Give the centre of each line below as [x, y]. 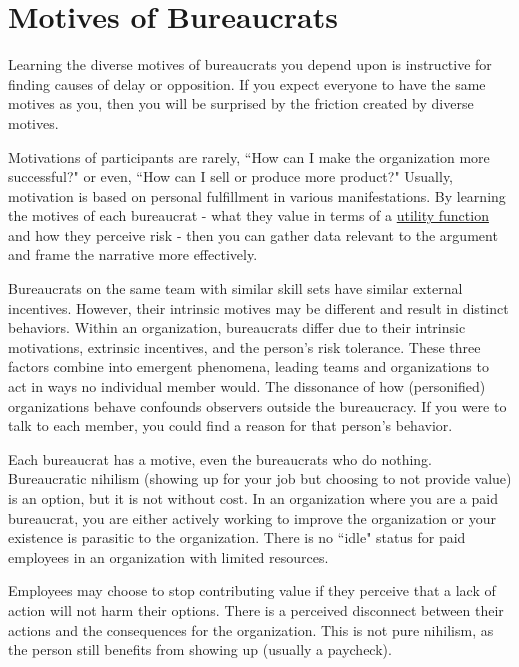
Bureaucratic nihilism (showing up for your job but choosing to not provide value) [260, 478]
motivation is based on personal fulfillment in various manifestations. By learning [257, 195]
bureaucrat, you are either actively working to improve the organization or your [252, 517]
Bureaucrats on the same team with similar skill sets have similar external [235, 288]
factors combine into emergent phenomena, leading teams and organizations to [248, 366]
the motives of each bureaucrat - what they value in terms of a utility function [248, 215]
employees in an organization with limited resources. [168, 556]
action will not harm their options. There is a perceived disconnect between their [256, 609]
